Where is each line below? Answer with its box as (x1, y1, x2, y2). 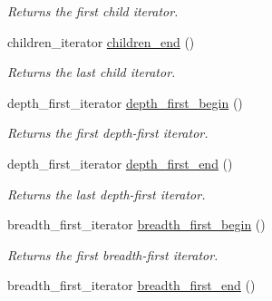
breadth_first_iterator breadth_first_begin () (7, 215, 266, 234)
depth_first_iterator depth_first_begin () (7, 92, 243, 112)
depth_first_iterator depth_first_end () (7, 153, 233, 172)
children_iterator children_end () (7, 32, 195, 51)
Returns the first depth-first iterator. (7, 123, 209, 142)
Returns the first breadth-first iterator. (7, 245, 219, 264)
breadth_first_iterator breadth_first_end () (7, 276, 256, 295)
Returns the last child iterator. (7, 63, 176, 82)
